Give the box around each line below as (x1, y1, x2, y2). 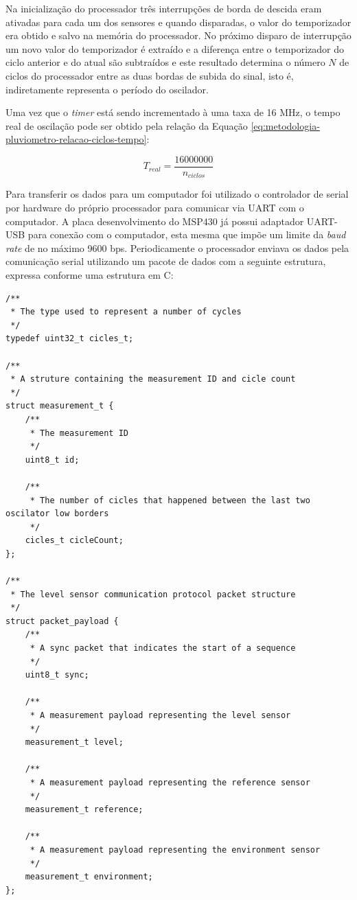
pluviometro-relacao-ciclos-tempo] (5, 132, 147, 146)
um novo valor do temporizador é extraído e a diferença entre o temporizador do (5, 41, 345, 56)
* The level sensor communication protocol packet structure (10, 589, 296, 599)
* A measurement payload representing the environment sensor (30, 844, 321, 855)
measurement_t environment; (25, 872, 153, 882)
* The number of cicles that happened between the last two (30, 495, 310, 505)
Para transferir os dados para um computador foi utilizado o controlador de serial (5, 187, 349, 201)
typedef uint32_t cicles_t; (5, 334, 134, 344)
